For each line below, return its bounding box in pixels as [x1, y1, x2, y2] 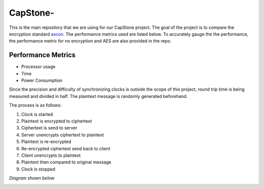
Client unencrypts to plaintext [21, 152, 81, 158]
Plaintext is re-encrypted [21, 139, 71, 144]
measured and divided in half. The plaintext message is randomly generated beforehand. [9, 93, 188, 99]
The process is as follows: [9, 102, 62, 108]
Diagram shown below [9, 175, 55, 181]
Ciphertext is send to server [21, 125, 78, 131]
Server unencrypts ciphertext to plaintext [21, 132, 104, 138]
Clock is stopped [21, 166, 56, 172]
